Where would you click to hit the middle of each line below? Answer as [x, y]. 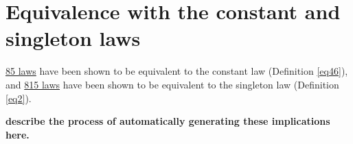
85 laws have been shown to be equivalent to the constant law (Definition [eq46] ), [177, 71]
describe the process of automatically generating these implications [168, 121]
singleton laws [73, 38]
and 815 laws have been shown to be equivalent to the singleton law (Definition [172, 84]
